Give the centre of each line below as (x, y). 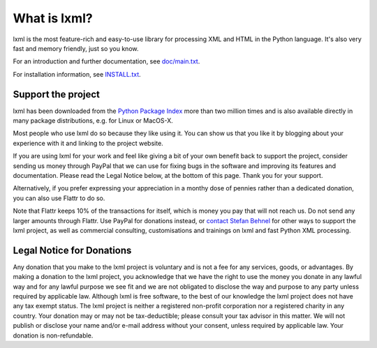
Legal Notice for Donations (72, 250)
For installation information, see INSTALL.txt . (77, 74)
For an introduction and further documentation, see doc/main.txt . (106, 61)
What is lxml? (53, 18)
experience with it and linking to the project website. (88, 143)
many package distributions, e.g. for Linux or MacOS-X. (93, 121)
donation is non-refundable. (53, 335)
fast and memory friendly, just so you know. (76, 48)
